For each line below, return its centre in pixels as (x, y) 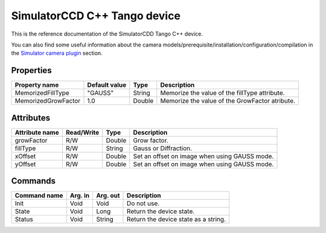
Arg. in (80, 196)
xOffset (25, 156)
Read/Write (82, 132)
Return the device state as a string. (177, 219)
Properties (31, 70)
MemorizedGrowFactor (48, 101)
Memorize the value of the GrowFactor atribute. (228, 101)
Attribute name (37, 132)
